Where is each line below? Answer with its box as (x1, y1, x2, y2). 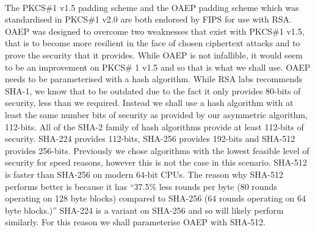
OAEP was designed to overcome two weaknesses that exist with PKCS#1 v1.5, (5, 24, 305, 37)
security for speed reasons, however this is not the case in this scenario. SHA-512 (5, 156, 307, 169)
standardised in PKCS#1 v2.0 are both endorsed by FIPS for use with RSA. (5, 13, 292, 26)
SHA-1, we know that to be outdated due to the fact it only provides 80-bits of (5, 84, 301, 97)
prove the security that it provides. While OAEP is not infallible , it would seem (5, 48, 303, 61)
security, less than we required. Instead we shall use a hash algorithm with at (5, 96, 294, 109)
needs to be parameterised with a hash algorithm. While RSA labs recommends (5, 72, 303, 85)
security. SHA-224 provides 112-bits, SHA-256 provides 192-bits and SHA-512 (5, 132, 295, 145)
